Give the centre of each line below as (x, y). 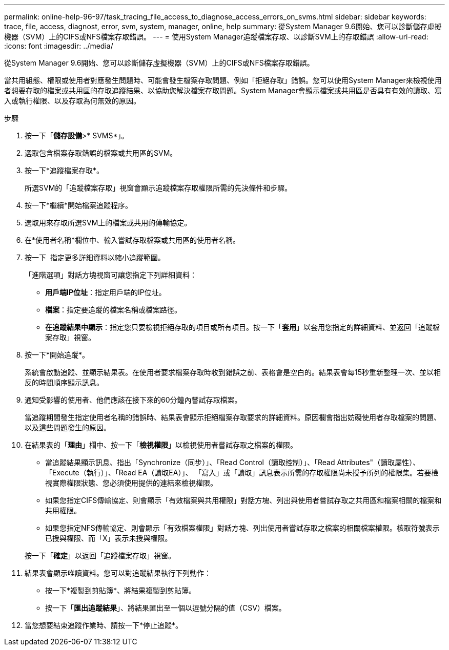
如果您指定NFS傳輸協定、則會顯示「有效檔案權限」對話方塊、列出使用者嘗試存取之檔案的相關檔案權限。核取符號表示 (242, 528)
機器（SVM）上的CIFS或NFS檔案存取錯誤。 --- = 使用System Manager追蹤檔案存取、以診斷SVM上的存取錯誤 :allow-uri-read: (216, 37)
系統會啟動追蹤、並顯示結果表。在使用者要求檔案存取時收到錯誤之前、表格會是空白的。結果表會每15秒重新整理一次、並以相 (233, 372)
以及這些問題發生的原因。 (68, 427)
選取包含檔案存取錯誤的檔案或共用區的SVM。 (101, 153)
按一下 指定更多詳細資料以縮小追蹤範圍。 (95, 257)
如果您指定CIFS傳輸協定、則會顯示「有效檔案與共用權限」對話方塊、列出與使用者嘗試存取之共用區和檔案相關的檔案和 (243, 500)
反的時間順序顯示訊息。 (64, 382)
